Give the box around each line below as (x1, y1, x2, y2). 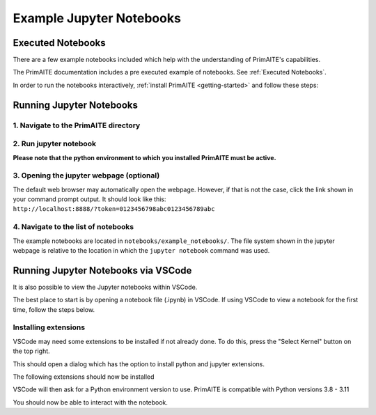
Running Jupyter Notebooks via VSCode (13, 265, 192, 276)
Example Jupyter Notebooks (13, 10, 181, 26)
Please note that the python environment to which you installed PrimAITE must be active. (13, 153, 276, 162)
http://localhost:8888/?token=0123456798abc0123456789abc (13, 205, 215, 213)
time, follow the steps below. (13, 305, 95, 313)
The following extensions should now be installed (13, 373, 155, 381)
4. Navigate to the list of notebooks (13, 222, 134, 232)
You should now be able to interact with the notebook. (13, 398, 169, 407)
